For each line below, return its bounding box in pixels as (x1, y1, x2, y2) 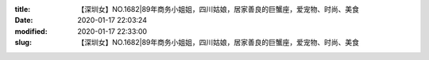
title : (14, 5, 31, 13)
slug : (14, 38, 32, 47)
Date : (14, 16, 33, 25)
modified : (14, 26, 48, 36)
